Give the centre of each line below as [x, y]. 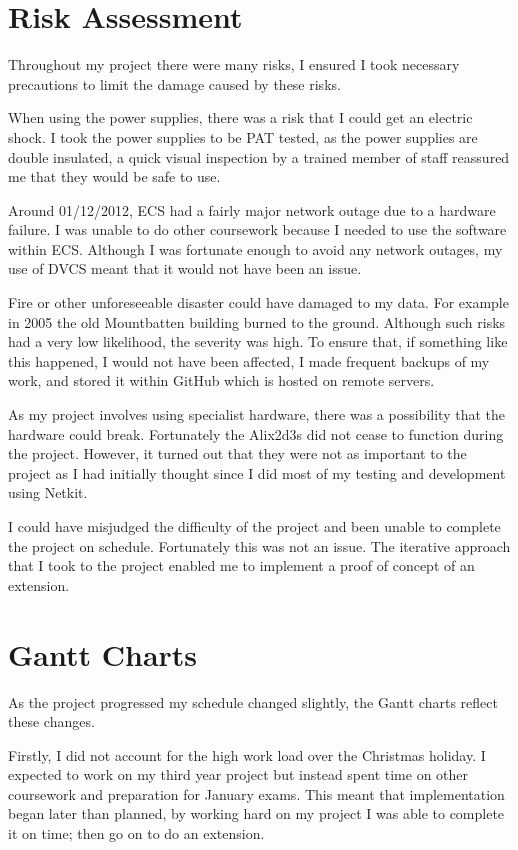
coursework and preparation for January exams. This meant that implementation [256, 793]
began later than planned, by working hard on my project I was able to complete [256, 813]
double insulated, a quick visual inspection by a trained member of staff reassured [259, 156]
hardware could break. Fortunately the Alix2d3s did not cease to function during [256, 433]
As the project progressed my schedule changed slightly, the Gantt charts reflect [253, 701]
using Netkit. [48, 492]
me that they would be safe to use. [114, 176]
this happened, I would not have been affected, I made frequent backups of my [249, 360]
